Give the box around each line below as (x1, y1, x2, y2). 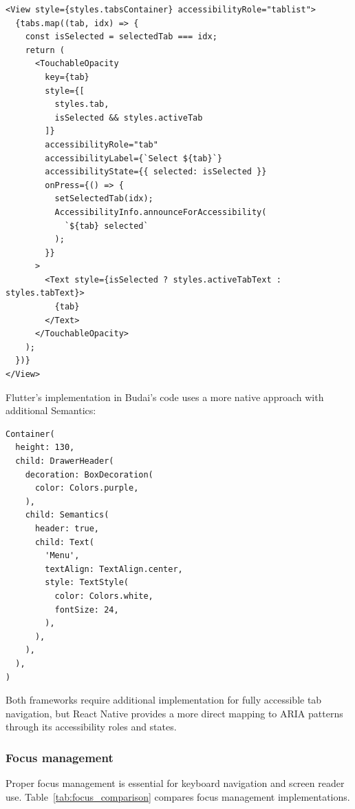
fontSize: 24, (54, 604, 119, 615)
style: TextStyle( (45, 577, 129, 588)
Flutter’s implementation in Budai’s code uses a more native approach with (6, 389, 324, 404)
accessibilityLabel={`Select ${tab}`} (45, 153, 222, 163)
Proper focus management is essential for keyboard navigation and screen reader (6, 776, 345, 790)
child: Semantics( (25, 510, 109, 520)
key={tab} (45, 72, 89, 82)
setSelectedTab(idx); (54, 194, 153, 204)
